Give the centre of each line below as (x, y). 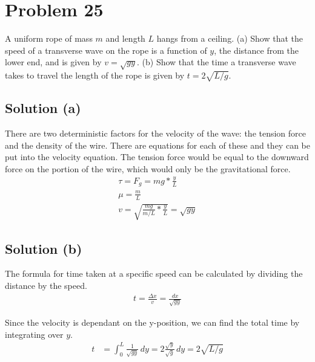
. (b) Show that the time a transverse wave (217, 62)
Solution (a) (43, 108)
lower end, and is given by (53, 62)
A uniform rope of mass (49, 38)
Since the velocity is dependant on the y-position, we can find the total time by (152, 322)
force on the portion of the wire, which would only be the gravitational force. (148, 168)
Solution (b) (44, 248)
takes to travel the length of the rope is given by (95, 75)
